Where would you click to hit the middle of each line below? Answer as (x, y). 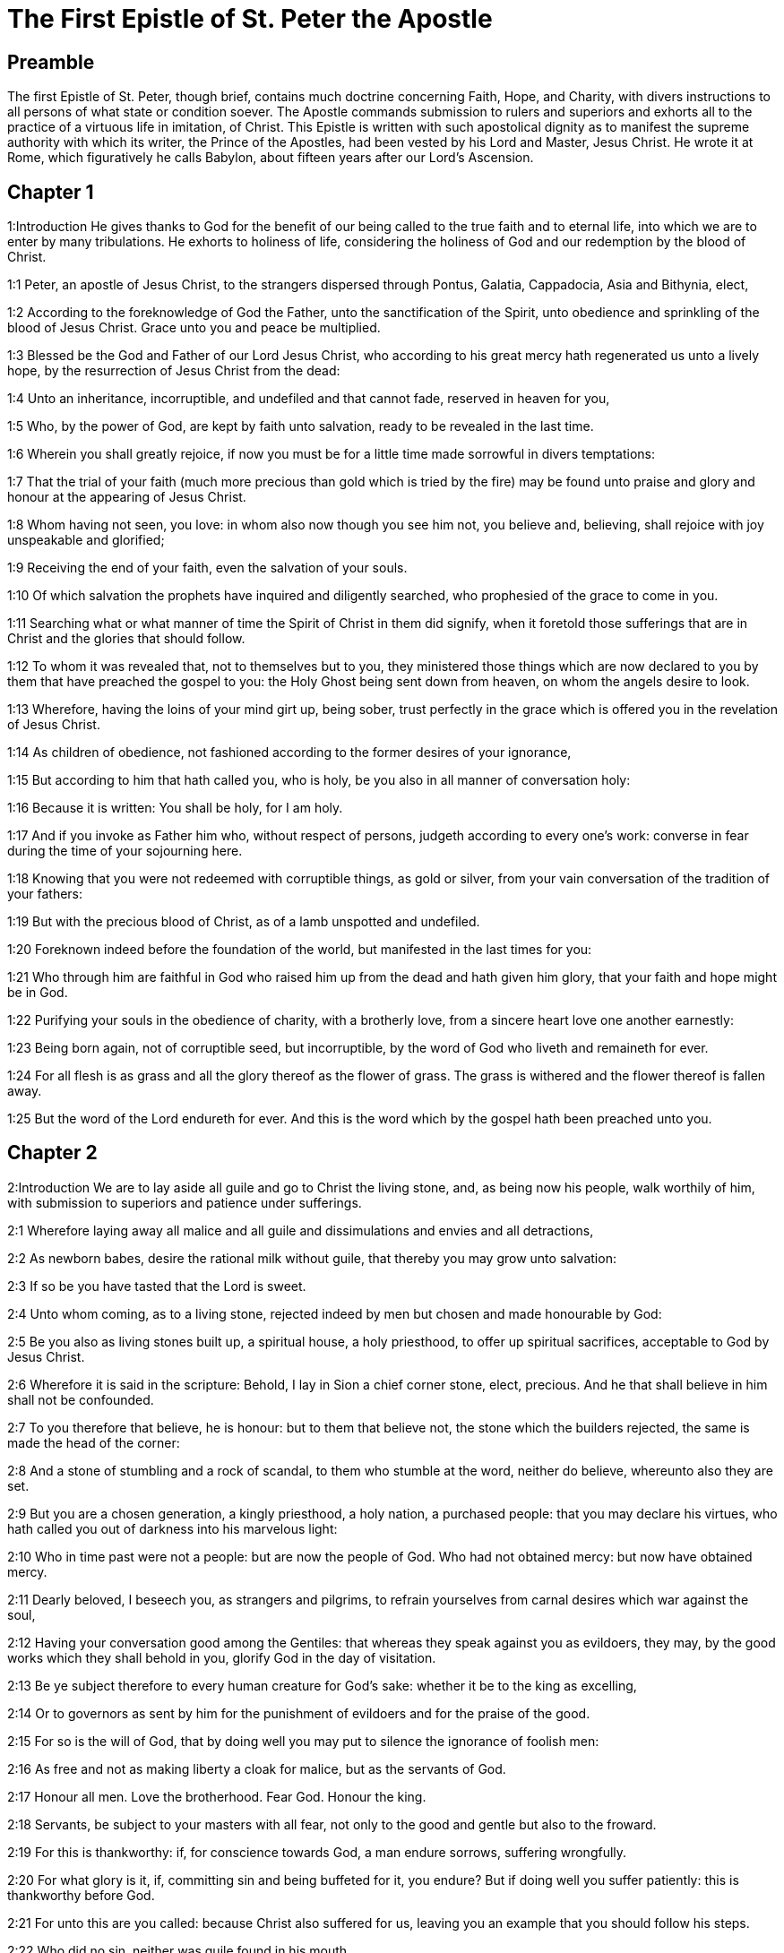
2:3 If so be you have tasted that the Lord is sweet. (157, 1286)
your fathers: (45, 894)
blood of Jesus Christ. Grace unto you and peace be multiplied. (194, 328)
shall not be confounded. (81, 1399)
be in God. (38, 993)
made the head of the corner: (94, 1442)
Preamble (51, 62)
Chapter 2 (52, 1153)
